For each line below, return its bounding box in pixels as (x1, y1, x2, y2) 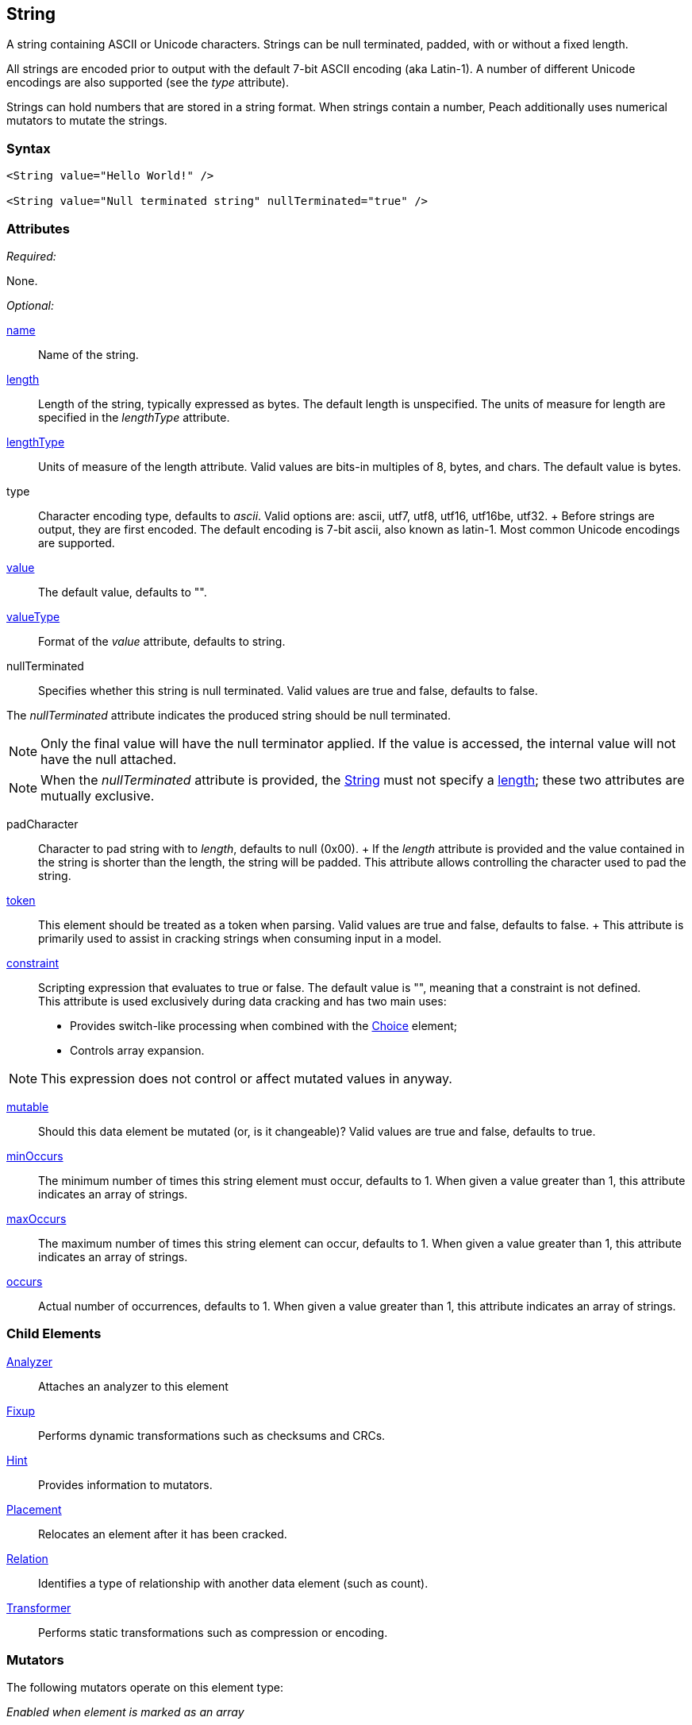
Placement (6, 1502, 62, 1516)
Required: (6, 249, 56, 263)
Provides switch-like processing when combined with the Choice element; (70, 1018, 458, 1032)
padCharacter (6, 816, 79, 831)
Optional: (6, 298, 54, 312)
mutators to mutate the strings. (6, 114, 167, 128)
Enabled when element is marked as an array (6, 1705, 244, 1719)
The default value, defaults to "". (38, 585, 207, 599)
